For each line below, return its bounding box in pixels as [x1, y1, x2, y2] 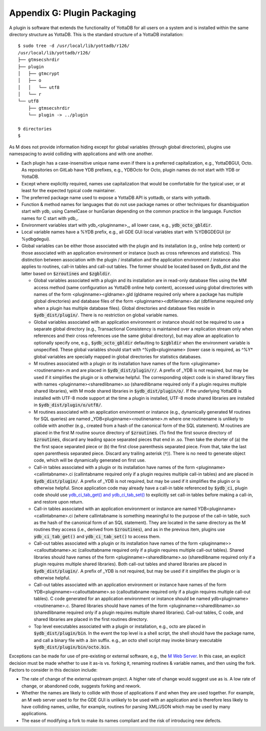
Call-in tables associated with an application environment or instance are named [33, 506, 197, 512]
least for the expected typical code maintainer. [21, 188, 116, 194]
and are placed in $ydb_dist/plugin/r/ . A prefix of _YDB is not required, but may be [71, 367, 249, 373]
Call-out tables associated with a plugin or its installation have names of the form [33, 540, 198, 546]
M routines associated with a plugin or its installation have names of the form [33, 360, 190, 366]
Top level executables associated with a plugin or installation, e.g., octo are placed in [33, 623, 206, 629]
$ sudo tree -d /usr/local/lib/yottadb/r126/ [18, 43, 130, 49]
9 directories [18, 126, 52, 132]
